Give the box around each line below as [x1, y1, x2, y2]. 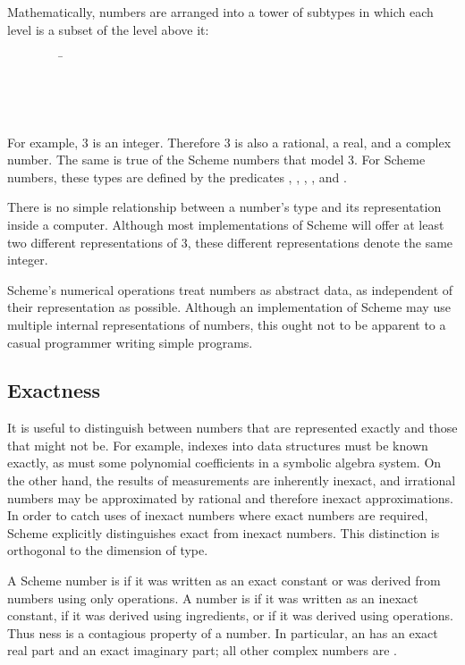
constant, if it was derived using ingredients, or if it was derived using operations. [7, 606, 453, 625]
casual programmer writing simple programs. [7, 332, 253, 351]
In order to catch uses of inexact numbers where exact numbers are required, [7, 506, 428, 525]
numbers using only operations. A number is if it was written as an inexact [7, 588, 418, 607]
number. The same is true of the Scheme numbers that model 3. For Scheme [7, 150, 426, 169]
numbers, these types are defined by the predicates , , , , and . [7, 167, 347, 186]
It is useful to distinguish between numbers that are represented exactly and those [7, 418, 458, 437]
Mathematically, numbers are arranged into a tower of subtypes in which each [7, 3, 434, 21]
